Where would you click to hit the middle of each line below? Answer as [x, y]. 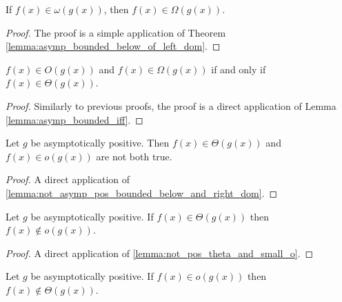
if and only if [239, 69]
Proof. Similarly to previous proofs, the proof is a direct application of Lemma [171, 105]
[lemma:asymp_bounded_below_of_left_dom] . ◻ [113, 46]
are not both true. [134, 156]
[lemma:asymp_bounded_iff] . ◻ [74, 119]
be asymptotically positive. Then [100, 143]
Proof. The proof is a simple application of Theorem [116, 32]
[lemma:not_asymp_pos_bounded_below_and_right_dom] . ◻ [142, 192]
